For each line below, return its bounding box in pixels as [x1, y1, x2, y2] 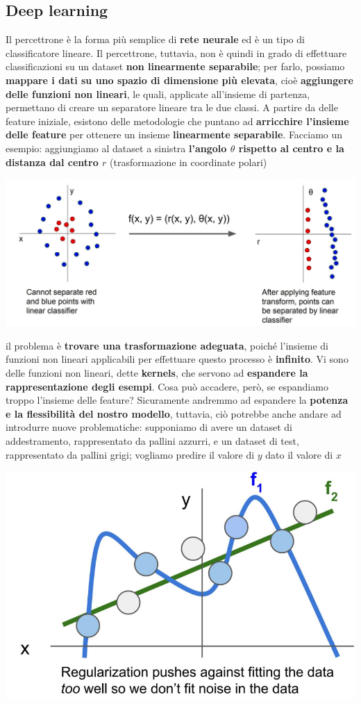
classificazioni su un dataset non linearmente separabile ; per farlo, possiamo [6, 59, 345, 74]
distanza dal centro [6, 154, 99, 169]
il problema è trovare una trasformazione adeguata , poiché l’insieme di [6, 338, 328, 352]
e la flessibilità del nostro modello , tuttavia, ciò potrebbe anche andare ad [6, 406, 342, 420]
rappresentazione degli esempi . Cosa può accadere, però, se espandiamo [6, 379, 328, 393]
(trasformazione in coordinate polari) [110, 154, 267, 169]
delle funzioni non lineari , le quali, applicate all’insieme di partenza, [6, 86, 310, 101]
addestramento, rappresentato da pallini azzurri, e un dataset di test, [6, 434, 299, 448]
